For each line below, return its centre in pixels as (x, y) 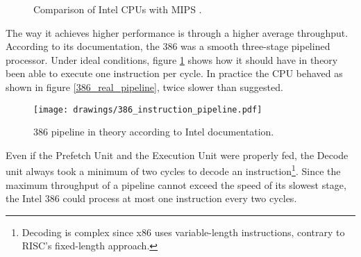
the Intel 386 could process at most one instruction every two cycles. (151, 198)
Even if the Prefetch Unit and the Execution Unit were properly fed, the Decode (177, 155)
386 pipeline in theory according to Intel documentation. (154, 132)
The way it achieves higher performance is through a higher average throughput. (177, 32)
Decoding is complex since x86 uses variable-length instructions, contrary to (183, 232)
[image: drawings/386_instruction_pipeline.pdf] (148, 109)
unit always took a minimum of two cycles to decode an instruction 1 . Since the (173, 170)
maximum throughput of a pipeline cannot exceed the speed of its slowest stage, (176, 184)
